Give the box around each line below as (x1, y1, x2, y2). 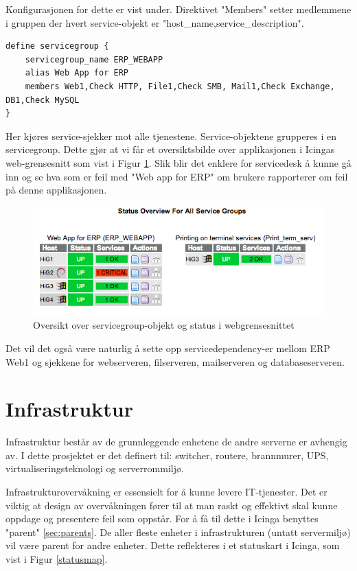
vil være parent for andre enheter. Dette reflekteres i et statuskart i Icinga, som (5, 538, 340, 552)
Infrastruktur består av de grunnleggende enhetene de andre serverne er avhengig (5, 434, 347, 449)
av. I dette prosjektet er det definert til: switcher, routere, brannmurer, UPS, (5, 447, 329, 462)
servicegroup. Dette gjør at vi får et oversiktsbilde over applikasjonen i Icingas (5, 142, 335, 156)
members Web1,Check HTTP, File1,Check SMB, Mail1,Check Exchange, (25, 81, 335, 91)
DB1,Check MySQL (5, 95, 80, 105)
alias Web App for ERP (25, 68, 128, 78)
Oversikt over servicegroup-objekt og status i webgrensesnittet (33, 318, 295, 332)
